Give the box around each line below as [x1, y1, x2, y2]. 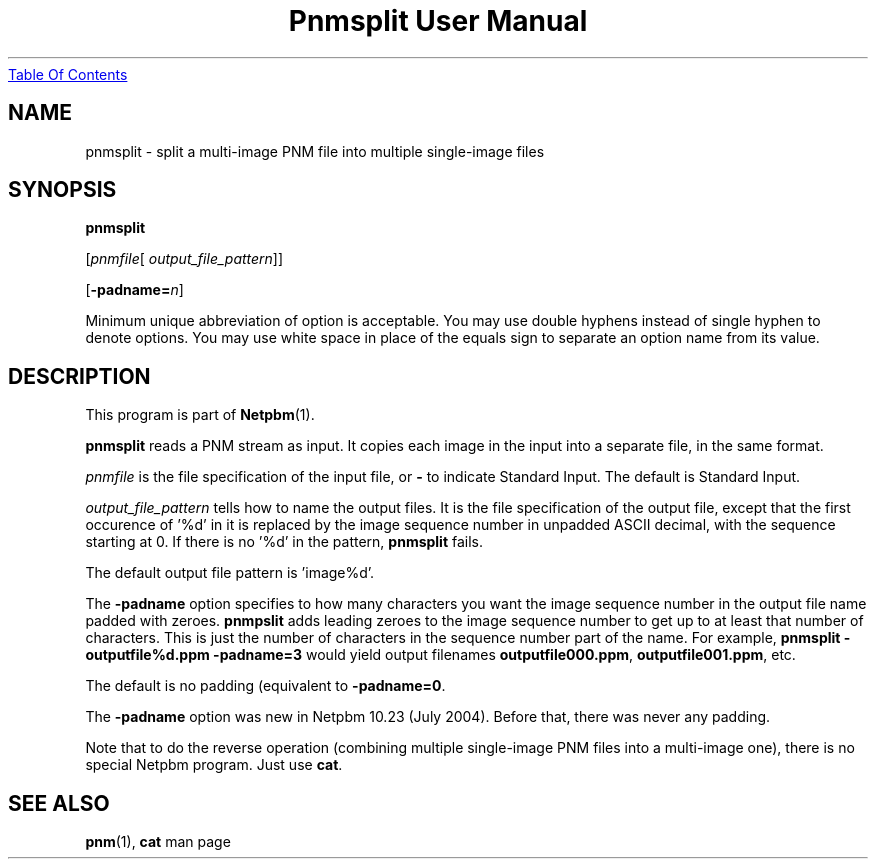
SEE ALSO [8, 790, 110, 816]
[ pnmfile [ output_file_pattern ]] [85, 250, 284, 268]
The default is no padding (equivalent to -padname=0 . [85, 677, 446, 695]
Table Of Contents [8, 65, 128, 83]
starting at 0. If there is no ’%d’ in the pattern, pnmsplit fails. [85, 533, 484, 551]
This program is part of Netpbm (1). [85, 406, 315, 424]
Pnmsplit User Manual [288, 4, 588, 38]
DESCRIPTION [8, 363, 151, 389]
